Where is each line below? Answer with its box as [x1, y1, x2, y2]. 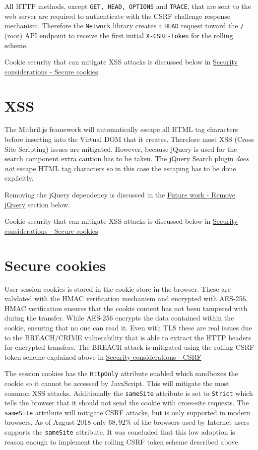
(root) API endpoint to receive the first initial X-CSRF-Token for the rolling [4, 30, 233, 40]
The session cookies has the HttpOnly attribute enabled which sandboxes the [4, 368, 238, 379]
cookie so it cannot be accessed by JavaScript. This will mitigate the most [4, 378, 230, 388]
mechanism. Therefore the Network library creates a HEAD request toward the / [4, 20, 244, 31]
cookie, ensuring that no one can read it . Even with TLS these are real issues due [4, 322, 252, 332]
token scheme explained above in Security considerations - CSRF [4, 351, 201, 362]
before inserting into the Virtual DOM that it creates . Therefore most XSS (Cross [4, 134, 254, 144]
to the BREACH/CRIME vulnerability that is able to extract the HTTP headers [4, 332, 252, 342]
